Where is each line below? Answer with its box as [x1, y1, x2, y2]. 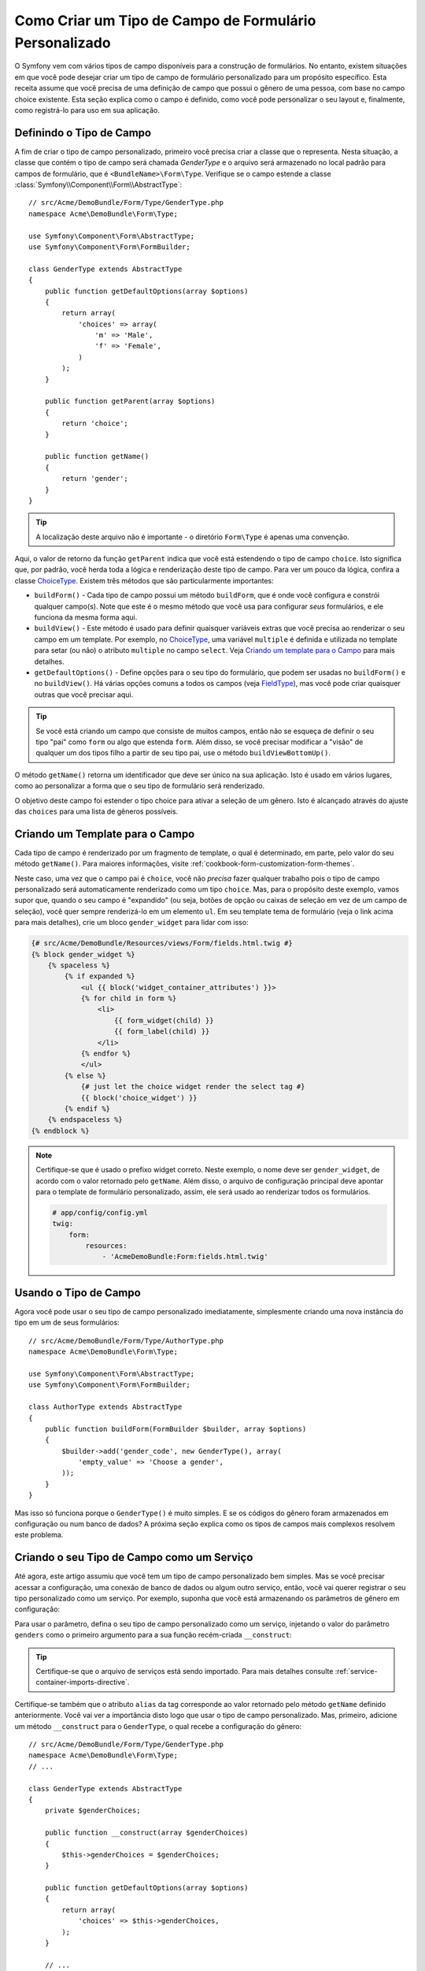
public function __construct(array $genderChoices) [44, 1828, 249, 1837]
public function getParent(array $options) [44, 397, 216, 406]
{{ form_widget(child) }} [114, 1015, 214, 1025]
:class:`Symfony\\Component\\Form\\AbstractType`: [14, 180, 183, 189]
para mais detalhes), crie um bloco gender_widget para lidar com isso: [14, 918, 249, 927]
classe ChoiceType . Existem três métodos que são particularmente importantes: [14, 576, 275, 585]
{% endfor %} [80, 1049, 131, 1058]
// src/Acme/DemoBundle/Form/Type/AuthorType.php [28, 1336, 224, 1345]
